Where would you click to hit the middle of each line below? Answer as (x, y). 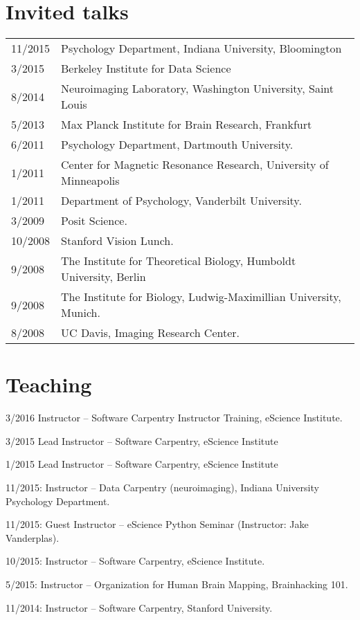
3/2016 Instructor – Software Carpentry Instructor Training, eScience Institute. (174, 418)
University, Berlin (103, 277)
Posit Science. (94, 221)
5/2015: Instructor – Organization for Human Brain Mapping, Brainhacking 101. (177, 584)
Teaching (49, 384)
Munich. (81, 313)
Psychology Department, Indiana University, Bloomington (201, 48)
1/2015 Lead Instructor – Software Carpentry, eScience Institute (142, 464)
